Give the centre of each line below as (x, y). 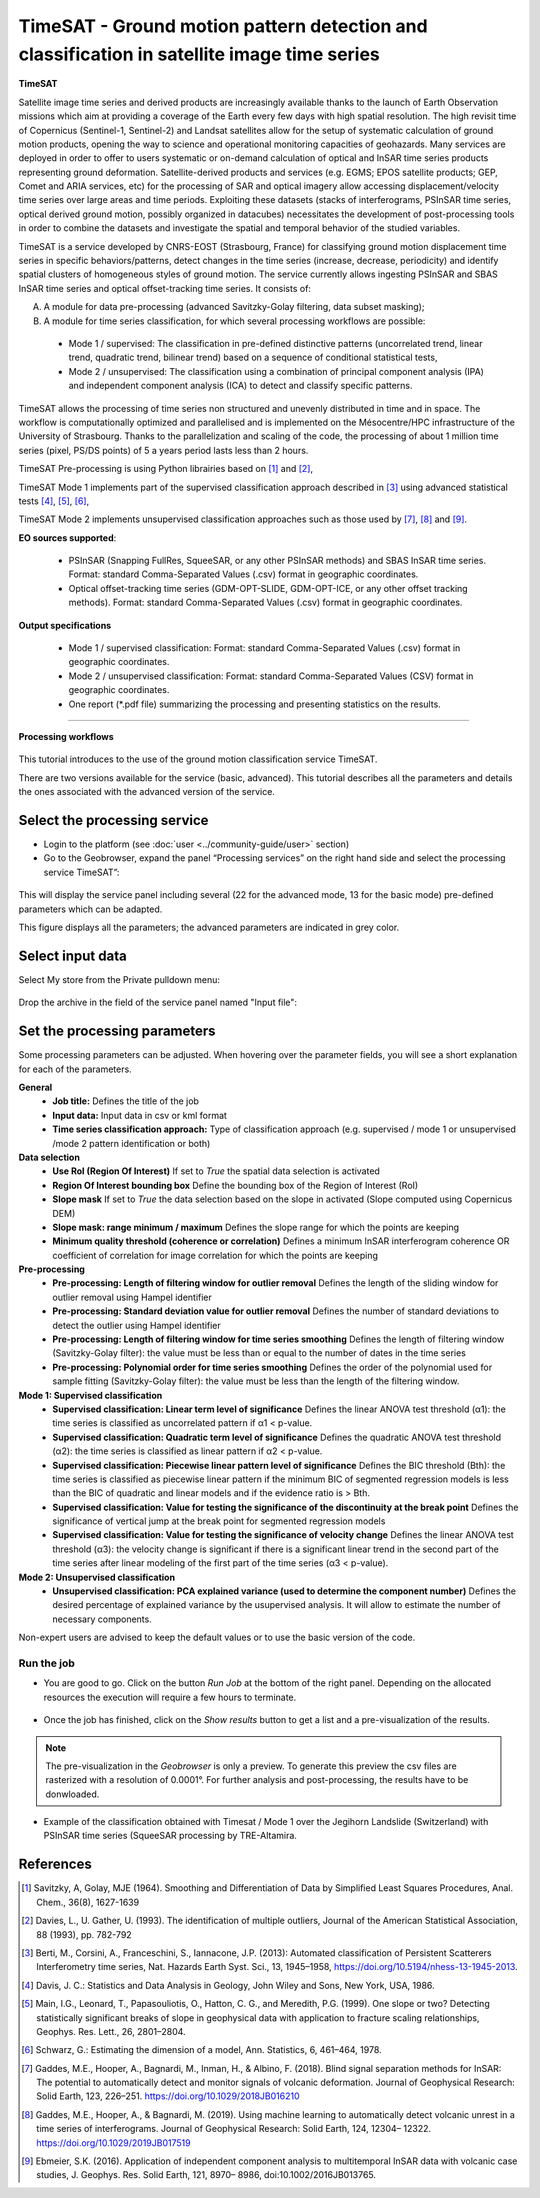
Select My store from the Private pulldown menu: (119, 979)
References (55, 1864)
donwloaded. (72, 1794)
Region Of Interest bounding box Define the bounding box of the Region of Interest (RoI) (235, 1185)
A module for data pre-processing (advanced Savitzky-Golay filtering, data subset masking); (234, 307)
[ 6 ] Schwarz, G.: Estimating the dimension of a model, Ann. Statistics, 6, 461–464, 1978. (201, 2050)
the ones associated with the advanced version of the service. (146, 792)
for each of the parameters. (75, 1069)
